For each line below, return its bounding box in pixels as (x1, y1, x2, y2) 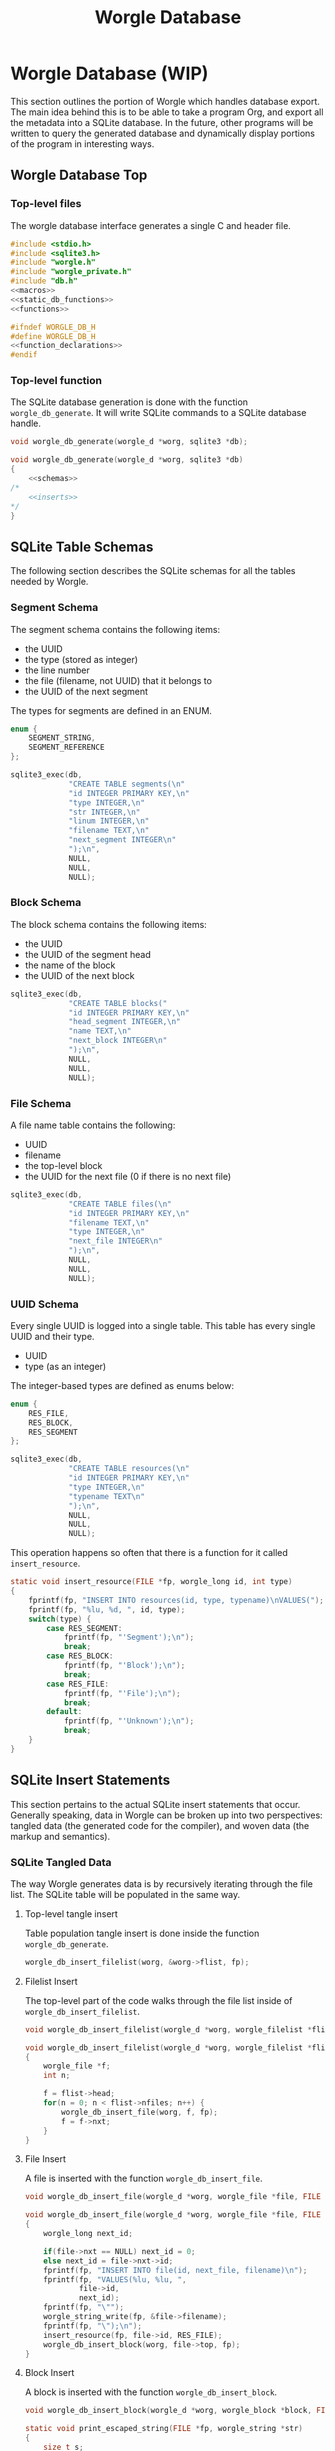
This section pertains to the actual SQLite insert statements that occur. (10, 1798, 301, 1810)
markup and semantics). (10, 1830, 111, 1842)
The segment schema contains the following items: (10, 623, 221, 635)
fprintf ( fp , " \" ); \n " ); (43, 2321, 143, 2331)
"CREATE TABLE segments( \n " (68, 779, 186, 789)
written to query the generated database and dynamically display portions (10, 127, 315, 139)
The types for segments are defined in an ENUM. (10, 704, 213, 716)
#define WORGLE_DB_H (10, 331, 97, 341)
